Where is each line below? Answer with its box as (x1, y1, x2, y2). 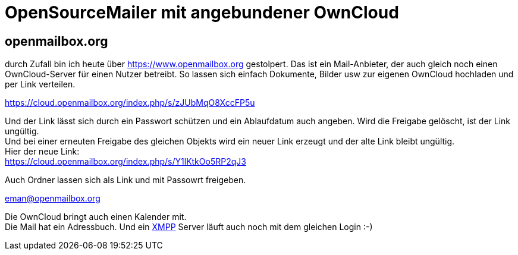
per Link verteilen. (5, 79, 76, 90)
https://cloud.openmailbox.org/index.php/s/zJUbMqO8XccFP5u (5, 97, 255, 108)
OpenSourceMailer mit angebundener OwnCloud (5, 2, 399, 23)
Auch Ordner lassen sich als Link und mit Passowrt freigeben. (5, 175, 246, 185)
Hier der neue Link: (5, 146, 80, 157)
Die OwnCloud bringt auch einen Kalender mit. (5, 212, 187, 222)
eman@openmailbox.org (5, 193, 101, 204)
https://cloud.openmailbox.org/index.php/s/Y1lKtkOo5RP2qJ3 (5, 156, 246, 167)
